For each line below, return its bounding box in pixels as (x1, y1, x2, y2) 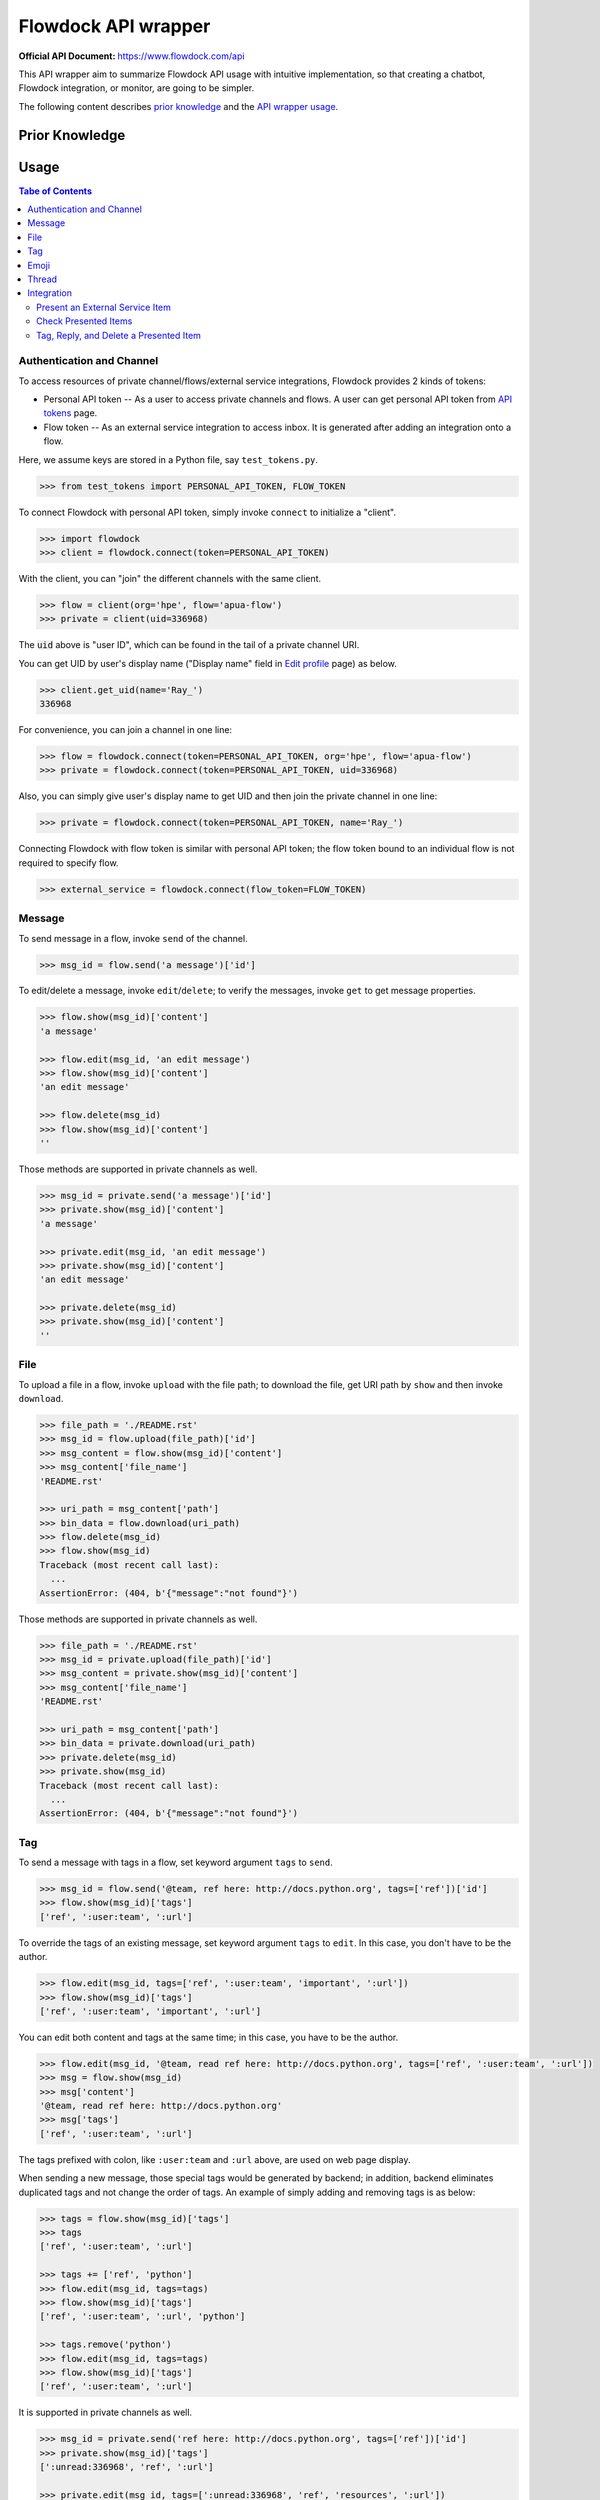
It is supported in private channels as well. (18, 2406, 193, 2419)
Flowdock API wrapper (18, 15, 211, 37)
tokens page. (43, 407, 98, 419)
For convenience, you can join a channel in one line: (18, 724, 233, 736)
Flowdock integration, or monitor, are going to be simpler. (18, 82, 255, 94)
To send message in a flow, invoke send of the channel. (18, 932, 249, 944)
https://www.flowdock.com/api (117, 50, 245, 62)
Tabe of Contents (18, 185, 92, 197)
